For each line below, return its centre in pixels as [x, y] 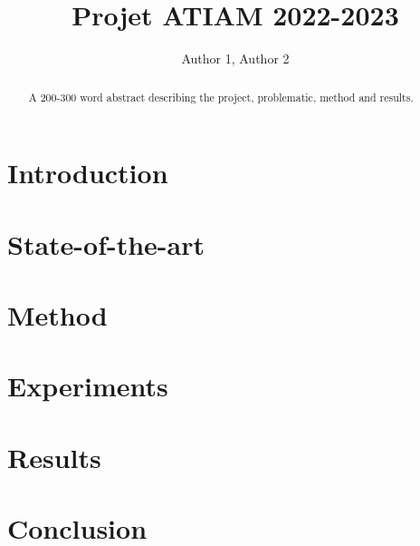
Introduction [88, 173]
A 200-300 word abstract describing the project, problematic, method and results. [221, 97]
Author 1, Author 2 [235, 58]
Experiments [88, 386]
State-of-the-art [106, 244]
